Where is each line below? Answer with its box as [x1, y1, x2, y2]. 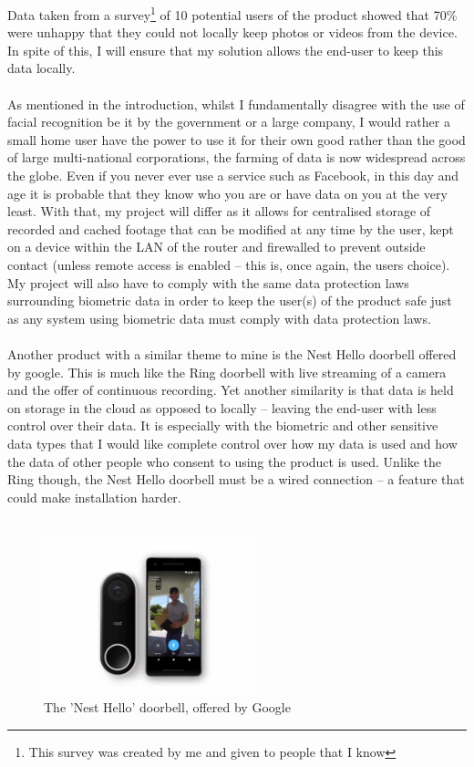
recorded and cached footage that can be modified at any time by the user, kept [7, 219, 454, 238]
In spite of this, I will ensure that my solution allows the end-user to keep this [7, 40, 444, 59]
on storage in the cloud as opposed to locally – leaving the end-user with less [7, 398, 437, 417]
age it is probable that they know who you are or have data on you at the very [7, 183, 448, 202]
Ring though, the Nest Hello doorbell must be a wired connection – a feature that [7, 470, 465, 489]
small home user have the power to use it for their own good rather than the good [7, 130, 466, 149]
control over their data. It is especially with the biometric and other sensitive [7, 416, 438, 435]
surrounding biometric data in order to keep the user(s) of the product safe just [7, 291, 452, 310]
